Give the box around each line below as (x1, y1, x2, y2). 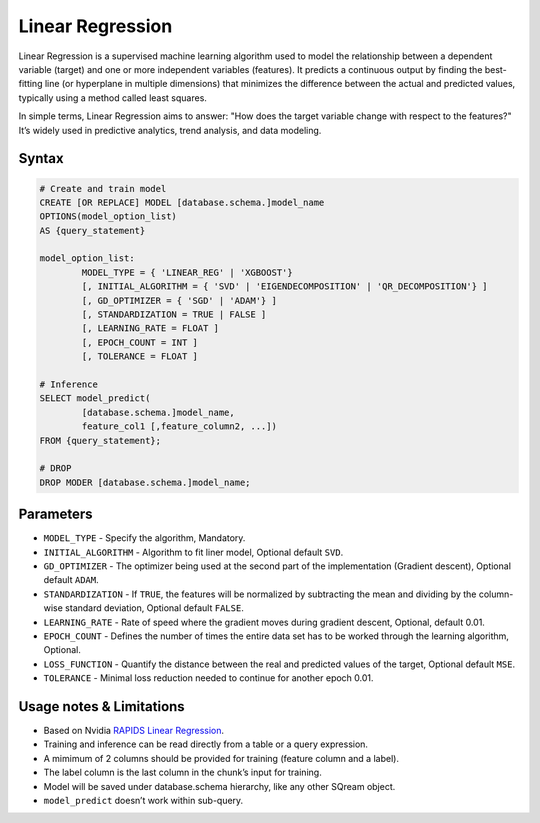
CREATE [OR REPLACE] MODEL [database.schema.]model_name (39, 196, 325, 208)
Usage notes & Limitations (18, 698, 185, 715)
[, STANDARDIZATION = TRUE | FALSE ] (81, 309, 267, 320)
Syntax (18, 150, 64, 167)
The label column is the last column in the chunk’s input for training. (43, 766, 322, 779)
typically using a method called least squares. (18, 91, 207, 104)
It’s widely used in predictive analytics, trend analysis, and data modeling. (18, 124, 322, 136)
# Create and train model (39, 183, 167, 194)
